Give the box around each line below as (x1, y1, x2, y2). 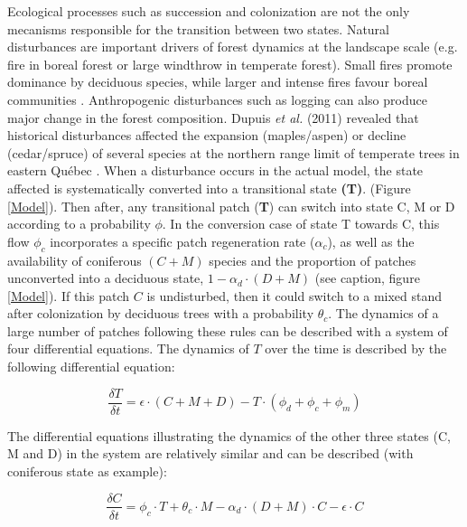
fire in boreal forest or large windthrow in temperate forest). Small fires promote (7, 54, 453, 73)
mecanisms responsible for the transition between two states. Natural (7, 19, 389, 38)
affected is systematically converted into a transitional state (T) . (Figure (7, 178, 411, 197)
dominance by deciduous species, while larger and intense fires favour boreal (7, 72, 428, 91)
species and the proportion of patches (209, 250, 416, 269)
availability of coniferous (7, 250, 142, 269)
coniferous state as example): (7, 461, 167, 480)
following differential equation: (7, 357, 175, 376)
